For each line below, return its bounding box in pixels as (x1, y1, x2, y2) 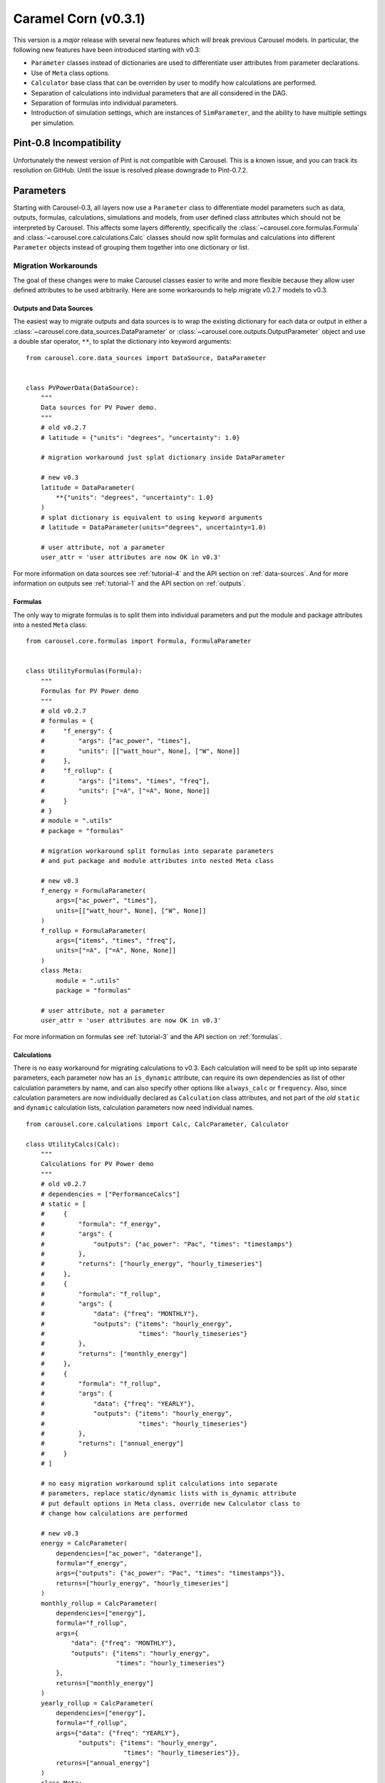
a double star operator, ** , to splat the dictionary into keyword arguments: (13, 337, 232, 346)
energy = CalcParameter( (40, 1539, 128, 1548)
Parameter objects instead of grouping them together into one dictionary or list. (13, 243, 250, 252)
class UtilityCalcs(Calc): (26, 1140, 120, 1148)
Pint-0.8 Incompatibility (13, 137, 121, 149)
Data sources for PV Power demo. (40, 404, 158, 412)
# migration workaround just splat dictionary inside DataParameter (40, 454, 285, 461)
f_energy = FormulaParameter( (40, 887, 146, 895)
